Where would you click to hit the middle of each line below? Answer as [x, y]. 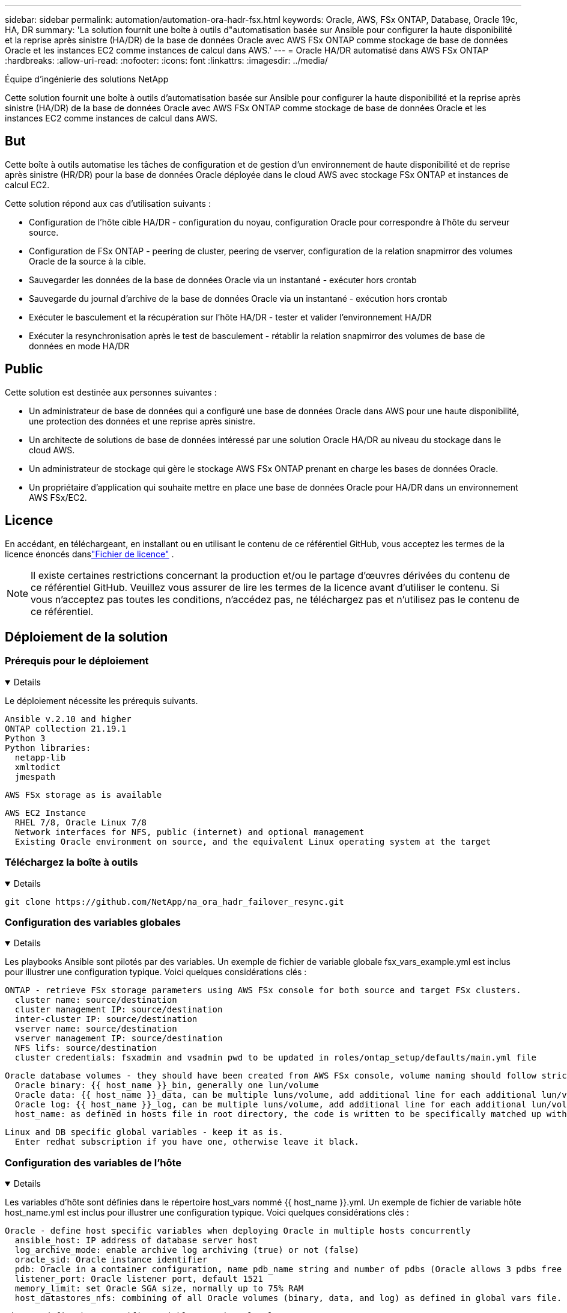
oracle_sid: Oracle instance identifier [111, 1259]
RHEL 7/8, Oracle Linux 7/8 [81, 822]
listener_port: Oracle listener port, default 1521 [139, 1279]
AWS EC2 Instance [45, 813]
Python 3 [25, 738]
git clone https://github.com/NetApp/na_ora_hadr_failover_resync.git [174, 901]
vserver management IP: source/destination [119, 1039]
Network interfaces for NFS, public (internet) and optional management [190, 832]
